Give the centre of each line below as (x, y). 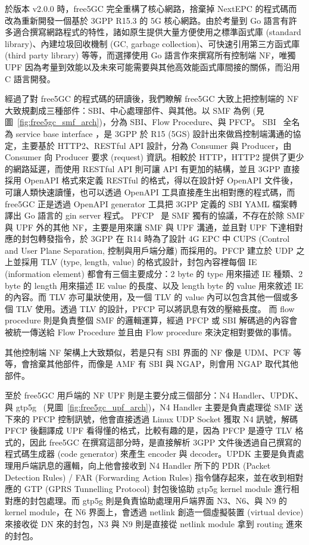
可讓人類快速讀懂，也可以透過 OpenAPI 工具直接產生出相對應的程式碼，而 (150, 191)
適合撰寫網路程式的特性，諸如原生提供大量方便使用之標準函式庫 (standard (157, 32)
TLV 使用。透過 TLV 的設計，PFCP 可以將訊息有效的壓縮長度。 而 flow (155, 308)
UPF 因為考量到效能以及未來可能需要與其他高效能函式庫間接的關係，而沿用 (152, 66)
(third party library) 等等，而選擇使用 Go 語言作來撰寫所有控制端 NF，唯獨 (150, 55)
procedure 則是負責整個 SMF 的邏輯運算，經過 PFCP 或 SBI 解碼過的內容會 (151, 320)
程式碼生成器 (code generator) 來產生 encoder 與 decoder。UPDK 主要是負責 (150, 454)
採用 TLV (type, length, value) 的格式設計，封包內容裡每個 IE (139, 262)
